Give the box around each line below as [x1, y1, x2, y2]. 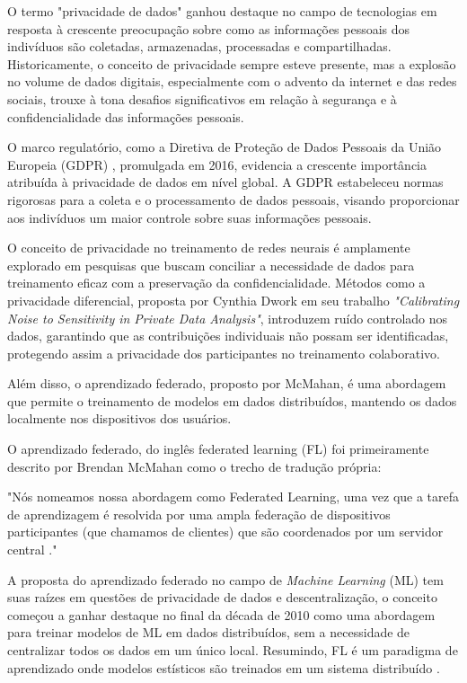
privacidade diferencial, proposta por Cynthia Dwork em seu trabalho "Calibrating [7, 290, 460, 309]
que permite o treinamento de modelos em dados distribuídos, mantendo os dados [7, 391, 457, 410]
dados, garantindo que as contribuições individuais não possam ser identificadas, [7, 326, 449, 345]
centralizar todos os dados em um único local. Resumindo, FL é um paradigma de [7, 641, 458, 659]
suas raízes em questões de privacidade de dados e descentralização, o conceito [7, 588, 437, 607]
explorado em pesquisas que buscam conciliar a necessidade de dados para [7, 255, 415, 274]
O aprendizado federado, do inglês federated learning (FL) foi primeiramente [7, 439, 429, 458]
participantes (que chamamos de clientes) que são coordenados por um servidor [7, 522, 444, 541]
